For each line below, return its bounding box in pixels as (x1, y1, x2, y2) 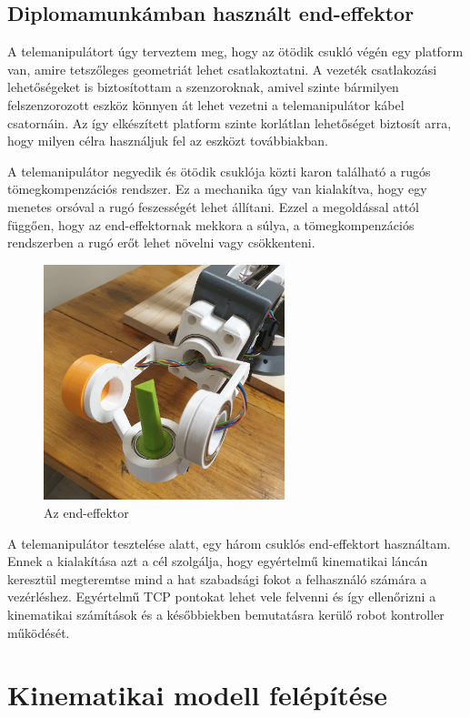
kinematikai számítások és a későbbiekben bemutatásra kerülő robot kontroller (7, 604, 445, 623)
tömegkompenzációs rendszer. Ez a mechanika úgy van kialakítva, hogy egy (7, 179, 427, 198)
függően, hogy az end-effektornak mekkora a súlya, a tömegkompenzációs (7, 215, 415, 234)
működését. (7, 622, 70, 642)
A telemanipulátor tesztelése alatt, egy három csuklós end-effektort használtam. (7, 533, 451, 552)
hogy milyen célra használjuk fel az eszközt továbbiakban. (7, 131, 328, 150)
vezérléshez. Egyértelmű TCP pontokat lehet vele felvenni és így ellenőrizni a (7, 587, 436, 606)
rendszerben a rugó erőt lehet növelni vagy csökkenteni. (7, 233, 315, 252)
